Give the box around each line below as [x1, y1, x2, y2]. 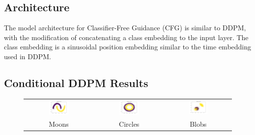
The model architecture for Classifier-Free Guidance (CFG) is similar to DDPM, [4, 22, 246, 33]
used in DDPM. [4, 51, 51, 61]
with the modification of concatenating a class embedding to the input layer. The [4, 32, 249, 42]
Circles [119, 118, 140, 129]
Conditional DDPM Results [4, 75, 148, 90]
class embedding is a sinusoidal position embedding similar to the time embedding [4, 42, 252, 52]
